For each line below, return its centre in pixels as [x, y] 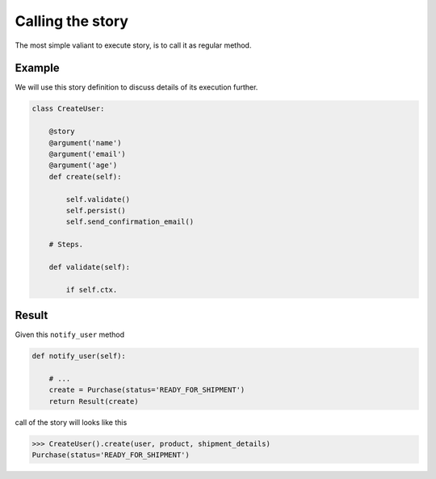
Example [37, 68]
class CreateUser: [68, 109]
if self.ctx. [92, 290]
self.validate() [98, 199]
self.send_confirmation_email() [130, 222]
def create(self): [85, 176]
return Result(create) [94, 401]
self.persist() [96, 210]
